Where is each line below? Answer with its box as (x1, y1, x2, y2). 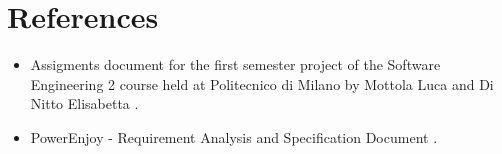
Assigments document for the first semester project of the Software (30, 54, 441, 75)
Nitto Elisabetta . (30, 93, 139, 114)
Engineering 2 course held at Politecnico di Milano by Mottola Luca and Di (30, 73, 494, 94)
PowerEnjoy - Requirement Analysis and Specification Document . (30, 126, 438, 147)
